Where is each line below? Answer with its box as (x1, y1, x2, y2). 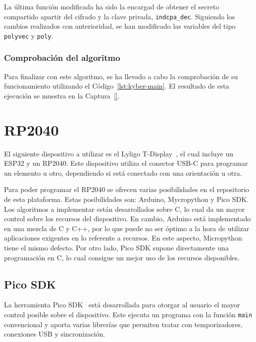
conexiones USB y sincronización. (4, 329, 105, 339)
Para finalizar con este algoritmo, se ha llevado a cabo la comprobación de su (4, 71, 238, 81)
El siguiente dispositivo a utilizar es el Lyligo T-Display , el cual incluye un (4, 148, 234, 158)
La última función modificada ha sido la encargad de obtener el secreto (4, 1, 219, 11)
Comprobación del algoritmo (4, 51, 120, 64)
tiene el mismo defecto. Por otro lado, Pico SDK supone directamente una (4, 242, 229, 252)
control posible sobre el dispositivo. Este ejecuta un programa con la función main (4, 309, 253, 319)
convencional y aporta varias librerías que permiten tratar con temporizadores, (4, 319, 243, 329)
